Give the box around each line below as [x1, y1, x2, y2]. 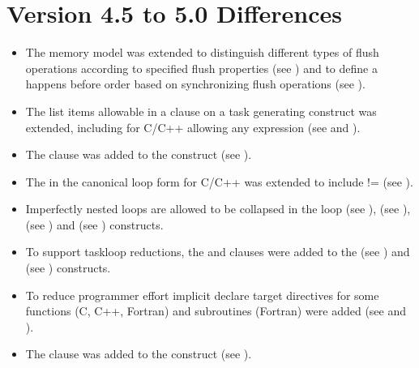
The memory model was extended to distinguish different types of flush [25, 44, 379, 61]
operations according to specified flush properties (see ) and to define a [25, 59, 378, 76]
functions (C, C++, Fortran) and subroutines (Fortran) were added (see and [25, 302, 407, 319]
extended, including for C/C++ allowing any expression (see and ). [25, 118, 361, 135]
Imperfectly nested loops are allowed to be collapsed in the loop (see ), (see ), [25, 200, 411, 217]
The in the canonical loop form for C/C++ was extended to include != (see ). [25, 173, 413, 190]
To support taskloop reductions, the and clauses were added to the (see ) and [25, 243, 410, 260]
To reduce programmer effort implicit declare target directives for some [25, 286, 379, 303]
